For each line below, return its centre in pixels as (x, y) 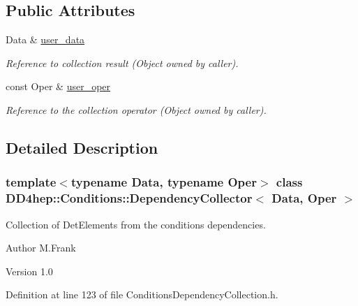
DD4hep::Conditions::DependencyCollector (129, 198)
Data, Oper (304, 198)
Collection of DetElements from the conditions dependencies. (136, 224)
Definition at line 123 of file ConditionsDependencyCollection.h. (142, 294)
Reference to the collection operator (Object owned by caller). (136, 109)
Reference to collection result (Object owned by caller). (122, 63)
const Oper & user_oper (58, 86)
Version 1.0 (29, 271)
